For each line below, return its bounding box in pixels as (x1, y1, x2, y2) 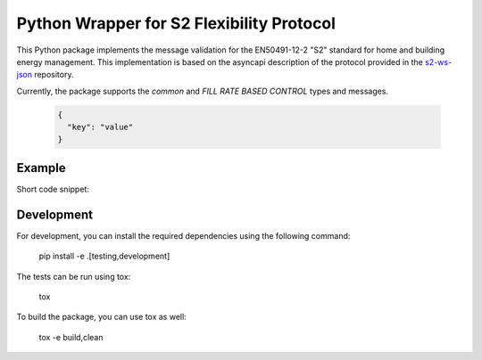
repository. (34, 70, 74, 80)
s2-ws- (424, 56, 453, 67)
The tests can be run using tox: (16, 271, 131, 282)
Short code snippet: (16, 184, 89, 194)
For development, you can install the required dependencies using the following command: (16, 230, 351, 241)
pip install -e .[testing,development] (38, 250, 170, 262)
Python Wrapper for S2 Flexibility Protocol (16, 13, 337, 33)
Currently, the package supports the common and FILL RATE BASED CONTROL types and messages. (16, 86, 388, 96)
